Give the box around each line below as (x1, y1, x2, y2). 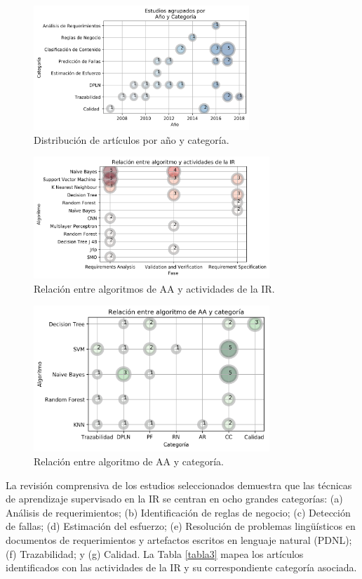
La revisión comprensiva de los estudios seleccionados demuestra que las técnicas (6, 477, 352, 492)
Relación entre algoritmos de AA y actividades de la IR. (34, 281, 275, 295)
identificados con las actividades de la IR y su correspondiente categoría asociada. (6, 560, 357, 575)
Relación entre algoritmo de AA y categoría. (34, 454, 224, 469)
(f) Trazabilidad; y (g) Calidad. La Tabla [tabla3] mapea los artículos (6, 546, 304, 561)
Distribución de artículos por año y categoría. (34, 132, 229, 147)
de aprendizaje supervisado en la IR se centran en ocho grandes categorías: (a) (6, 491, 343, 506)
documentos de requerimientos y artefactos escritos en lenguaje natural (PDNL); (6, 533, 352, 547)
